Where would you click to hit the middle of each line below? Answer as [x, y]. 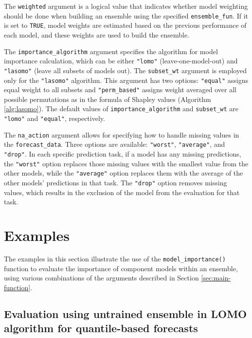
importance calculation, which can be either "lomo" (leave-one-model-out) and [121, 61]
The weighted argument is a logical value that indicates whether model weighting [126, 6]
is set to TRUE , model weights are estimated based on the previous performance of [125, 25]
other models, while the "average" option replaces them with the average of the [124, 173]
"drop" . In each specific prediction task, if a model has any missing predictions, [123, 154]
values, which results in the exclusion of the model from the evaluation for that [122, 192]
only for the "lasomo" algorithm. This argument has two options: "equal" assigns [126, 80]
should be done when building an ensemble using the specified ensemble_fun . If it [126, 15]
